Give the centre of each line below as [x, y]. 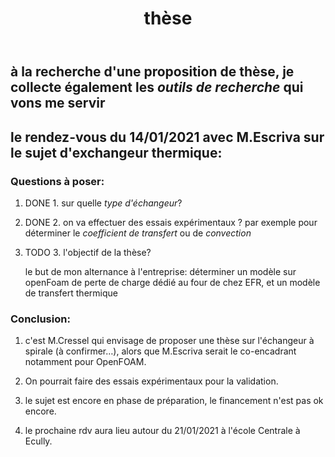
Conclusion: [40, 319]
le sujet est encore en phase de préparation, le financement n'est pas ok [174, 401]
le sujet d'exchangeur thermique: [116, 152]
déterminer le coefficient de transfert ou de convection [138, 233]
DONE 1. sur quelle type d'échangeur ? [103, 203]
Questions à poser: [57, 181]
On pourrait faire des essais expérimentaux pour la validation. [151, 381]
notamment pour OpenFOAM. [85, 362]
